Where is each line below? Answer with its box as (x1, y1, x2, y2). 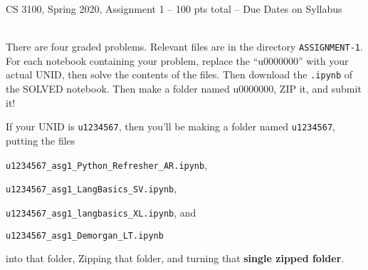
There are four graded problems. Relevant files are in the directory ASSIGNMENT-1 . (6, 39, 363, 54)
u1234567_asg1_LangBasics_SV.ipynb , (6, 181, 177, 196)
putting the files (6, 133, 75, 147)
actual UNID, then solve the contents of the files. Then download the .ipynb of (6, 67, 353, 82)
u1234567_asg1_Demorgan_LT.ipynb (6, 230, 164, 241)
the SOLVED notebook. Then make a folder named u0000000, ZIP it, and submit (6, 81, 362, 96)
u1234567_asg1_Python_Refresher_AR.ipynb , (6, 157, 208, 172)
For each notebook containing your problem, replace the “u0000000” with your (6, 53, 349, 68)
